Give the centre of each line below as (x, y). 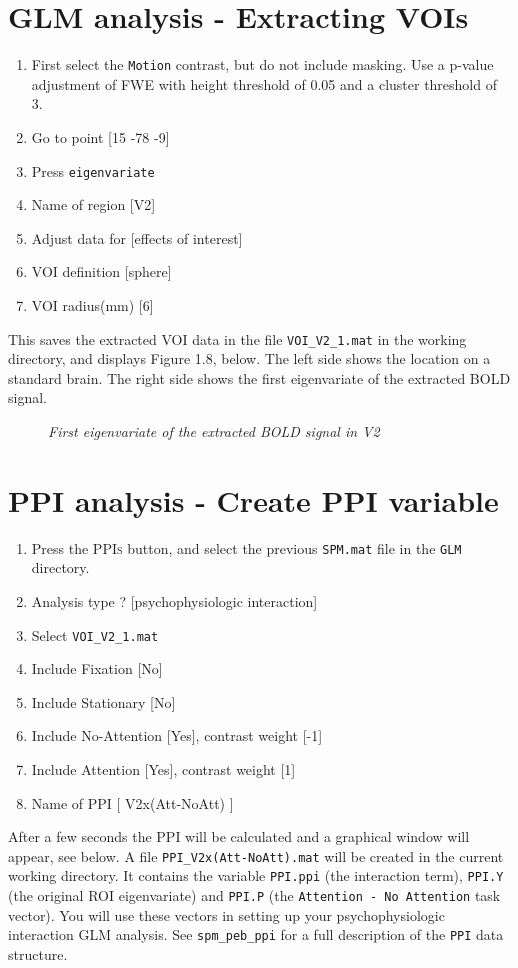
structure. (38, 954)
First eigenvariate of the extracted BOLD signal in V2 (214, 431)
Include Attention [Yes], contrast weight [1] (163, 769)
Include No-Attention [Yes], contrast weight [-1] (177, 735)
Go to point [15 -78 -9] (100, 136)
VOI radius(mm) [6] (92, 305)
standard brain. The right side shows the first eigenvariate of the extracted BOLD (259, 377)
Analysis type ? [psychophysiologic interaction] (174, 601)
